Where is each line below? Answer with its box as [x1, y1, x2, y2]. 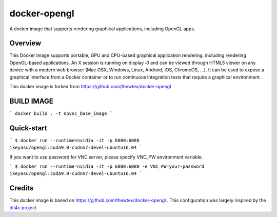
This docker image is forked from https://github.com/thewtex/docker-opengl [9, 84, 171, 90]
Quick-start [9, 124, 47, 132]
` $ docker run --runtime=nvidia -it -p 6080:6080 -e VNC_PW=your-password [9, 164, 205, 169]
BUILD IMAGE [9, 96, 53, 105]
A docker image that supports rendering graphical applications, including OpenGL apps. [9, 26, 195, 32]
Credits [9, 184, 34, 192]
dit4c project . [9, 204, 38, 210]
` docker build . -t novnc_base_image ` [9, 110, 113, 116]
